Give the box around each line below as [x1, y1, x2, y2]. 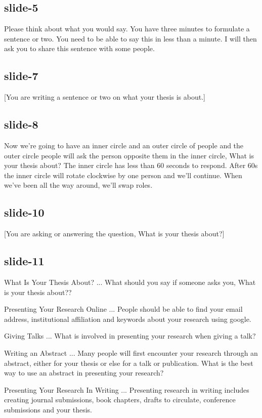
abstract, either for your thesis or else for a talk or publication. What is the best [4, 357, 253, 368]
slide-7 [4, 68, 38, 83]
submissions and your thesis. [4, 404, 92, 414]
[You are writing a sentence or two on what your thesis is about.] [4, 92, 205, 102]
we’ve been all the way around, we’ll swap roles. [4, 180, 153, 190]
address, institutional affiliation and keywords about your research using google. [4, 313, 251, 324]
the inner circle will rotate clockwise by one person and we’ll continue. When [4, 170, 242, 180]
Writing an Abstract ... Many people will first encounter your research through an [4, 347, 258, 358]
